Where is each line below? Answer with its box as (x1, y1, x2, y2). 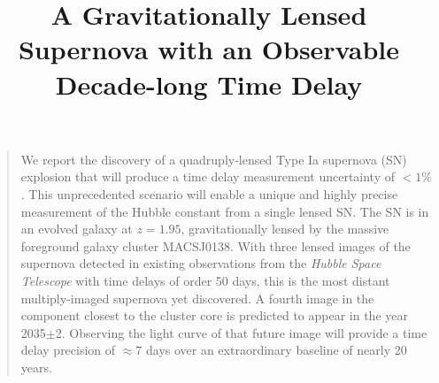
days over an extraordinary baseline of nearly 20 (145, 341, 407, 359)
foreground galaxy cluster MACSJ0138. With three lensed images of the (20, 236, 411, 255)
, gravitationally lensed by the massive (181, 219, 389, 238)
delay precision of (20, 341, 116, 359)
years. (20, 357, 52, 376)
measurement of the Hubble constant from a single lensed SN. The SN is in (20, 202, 429, 220)
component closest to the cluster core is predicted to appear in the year (20, 306, 408, 325)
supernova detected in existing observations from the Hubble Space (20, 254, 381, 272)
